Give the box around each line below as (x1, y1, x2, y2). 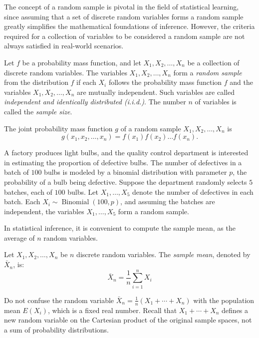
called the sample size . (4, 106, 72, 116)
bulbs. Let (67, 186, 98, 197)
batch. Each (4, 196, 40, 207)
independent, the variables (4, 206, 84, 216)
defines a (222, 305, 249, 315)
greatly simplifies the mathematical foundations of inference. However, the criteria (4, 21, 255, 31)
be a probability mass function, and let (22, 57, 141, 67)
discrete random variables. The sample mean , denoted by (76, 249, 251, 260)
